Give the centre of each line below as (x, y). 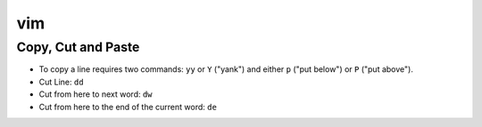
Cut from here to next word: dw (96, 94)
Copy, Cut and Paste (78, 47)
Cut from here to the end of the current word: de (128, 107)
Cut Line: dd (61, 82)
